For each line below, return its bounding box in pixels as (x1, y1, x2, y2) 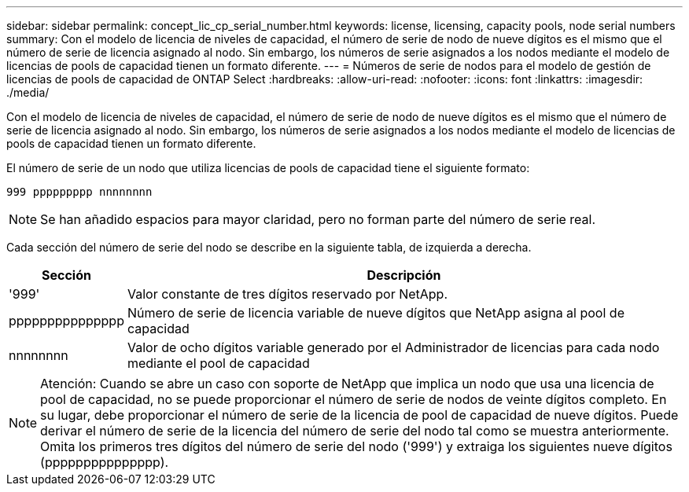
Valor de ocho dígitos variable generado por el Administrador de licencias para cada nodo (127, 340, 660, 355)
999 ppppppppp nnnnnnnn (6, 185, 153, 198)
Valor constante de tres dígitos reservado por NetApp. (127, 286, 448, 302)
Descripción (367, 267, 441, 283)
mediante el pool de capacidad (127, 355, 310, 371)
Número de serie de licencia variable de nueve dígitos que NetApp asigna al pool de (127, 305, 625, 321)
